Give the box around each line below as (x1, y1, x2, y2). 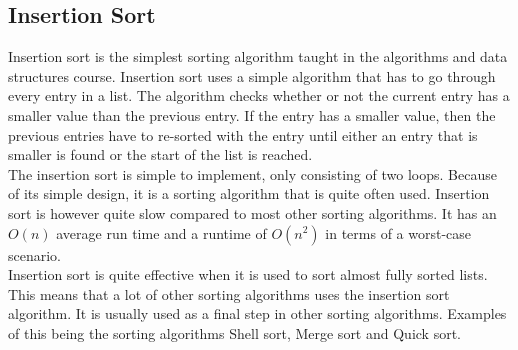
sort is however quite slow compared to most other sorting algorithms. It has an (8, 202, 497, 223)
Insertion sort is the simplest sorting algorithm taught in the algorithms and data (8, 46, 508, 67)
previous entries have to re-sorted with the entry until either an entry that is (8, 124, 478, 145)
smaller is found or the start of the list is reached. (8, 144, 313, 165)
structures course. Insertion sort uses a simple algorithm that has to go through (8, 65, 496, 86)
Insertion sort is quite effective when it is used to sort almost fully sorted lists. (8, 264, 488, 285)
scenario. (8, 244, 62, 265)
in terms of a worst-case (325, 222, 472, 243)
